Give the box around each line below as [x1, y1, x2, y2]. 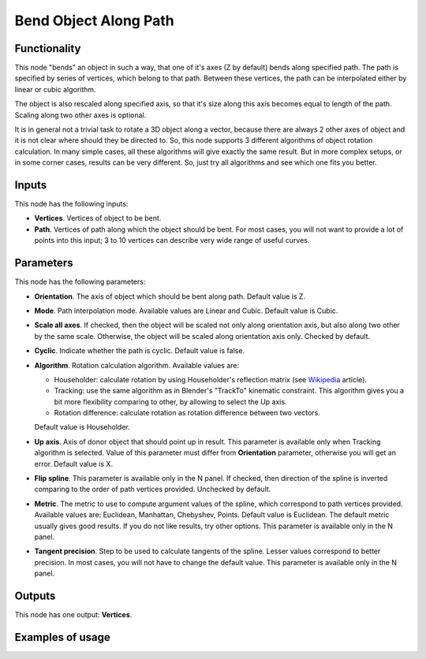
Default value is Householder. [34, 423, 130, 432]
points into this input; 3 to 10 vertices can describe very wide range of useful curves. [34, 236, 310, 245]
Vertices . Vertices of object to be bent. [34, 214, 162, 223]
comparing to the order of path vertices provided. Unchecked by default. [34, 485, 271, 494]
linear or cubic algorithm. [14, 84, 96, 94]
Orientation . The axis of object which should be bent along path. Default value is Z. [34, 292, 306, 301]
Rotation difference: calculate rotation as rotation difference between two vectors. [54, 408, 321, 418]
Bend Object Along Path [14, 12, 174, 29]
